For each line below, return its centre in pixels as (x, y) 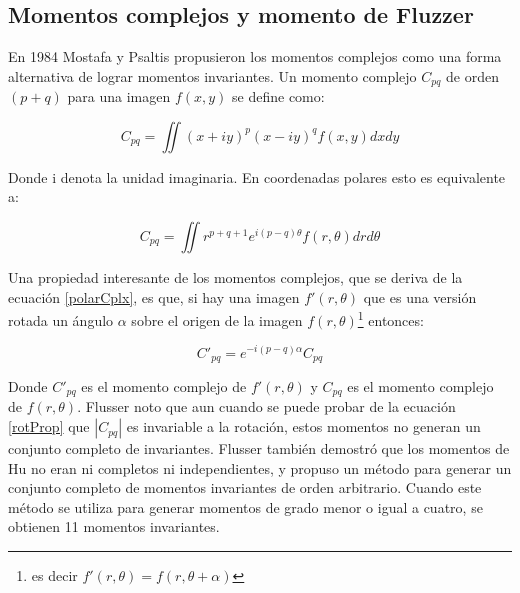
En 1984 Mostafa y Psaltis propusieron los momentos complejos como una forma (255, 56)
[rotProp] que (49, 426)
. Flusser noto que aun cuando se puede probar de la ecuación (266, 406)
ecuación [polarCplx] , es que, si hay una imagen (154, 296)
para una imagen (119, 96)
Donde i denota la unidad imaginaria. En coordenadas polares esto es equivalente (257, 176)
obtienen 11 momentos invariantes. (114, 526)
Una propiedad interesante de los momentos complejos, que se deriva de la (235, 277)
